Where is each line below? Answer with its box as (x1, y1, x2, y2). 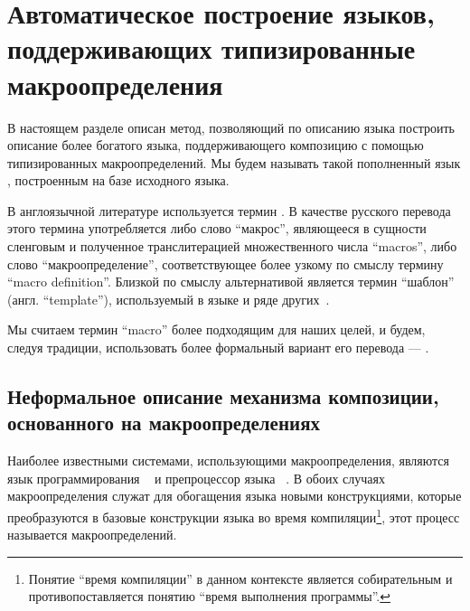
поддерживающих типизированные (7, 30, 416, 67)
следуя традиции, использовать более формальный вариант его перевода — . (7, 338, 429, 357)
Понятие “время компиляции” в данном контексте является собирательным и (28, 569, 453, 587)
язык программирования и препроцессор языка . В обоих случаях (7, 468, 385, 487)
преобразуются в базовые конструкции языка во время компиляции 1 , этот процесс (7, 505, 460, 526)
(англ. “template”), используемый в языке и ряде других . (7, 289, 330, 308)
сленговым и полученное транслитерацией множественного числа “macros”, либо (7, 237, 457, 256)
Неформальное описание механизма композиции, (7, 382, 439, 410)
